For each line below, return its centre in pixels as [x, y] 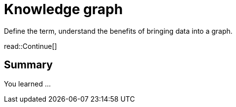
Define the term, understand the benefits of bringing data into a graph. [118, 31]
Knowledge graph [64, 9]
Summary [28, 65]
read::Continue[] [31, 46]
